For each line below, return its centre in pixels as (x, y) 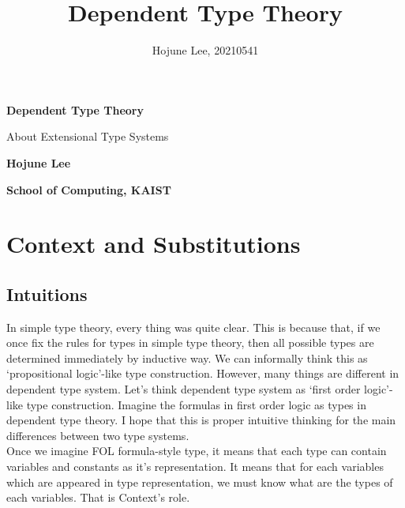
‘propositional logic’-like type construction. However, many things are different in (203, 373)
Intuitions (47, 294)
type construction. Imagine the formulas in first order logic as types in (196, 404)
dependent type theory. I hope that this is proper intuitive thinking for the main (201, 420)
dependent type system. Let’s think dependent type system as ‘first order (184, 389)
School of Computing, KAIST (89, 189)
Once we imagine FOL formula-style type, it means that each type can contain (197, 451)
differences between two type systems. (98, 435)
